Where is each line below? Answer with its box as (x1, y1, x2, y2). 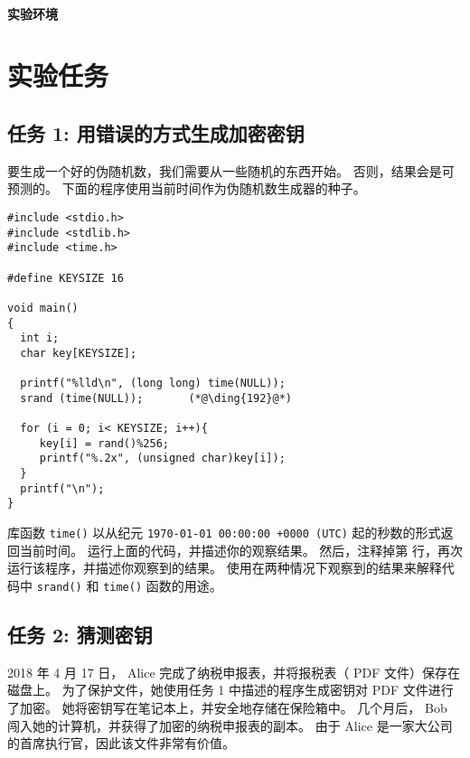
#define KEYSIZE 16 (7, 271, 124, 285)
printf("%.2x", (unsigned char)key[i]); (39, 452, 286, 465)
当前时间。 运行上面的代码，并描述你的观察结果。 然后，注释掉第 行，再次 (19, 540, 463, 559)
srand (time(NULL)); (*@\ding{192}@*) (20, 391, 292, 405)
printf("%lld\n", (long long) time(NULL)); (20, 377, 286, 390)
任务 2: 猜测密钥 (7, 620, 153, 648)
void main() (7, 301, 79, 314)
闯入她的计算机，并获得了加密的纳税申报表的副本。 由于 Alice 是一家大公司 (7, 716, 453, 735)
